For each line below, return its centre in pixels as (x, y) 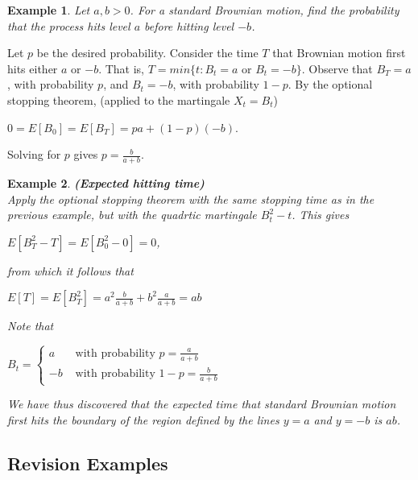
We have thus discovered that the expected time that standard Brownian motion (202, 404)
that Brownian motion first (339, 53)
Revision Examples (88, 463)
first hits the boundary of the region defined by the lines (143, 419)
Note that (31, 326)
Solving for (34, 154)
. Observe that (337, 68)
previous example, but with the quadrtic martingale (132, 215)
